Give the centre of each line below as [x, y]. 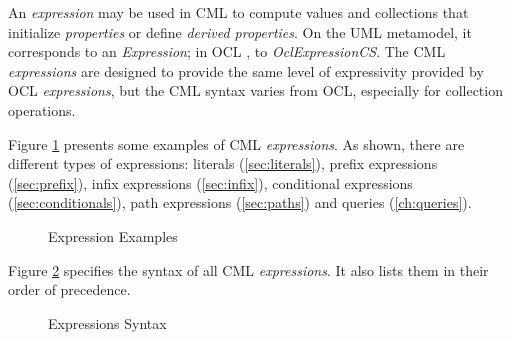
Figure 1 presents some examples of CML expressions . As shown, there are [236, 143]
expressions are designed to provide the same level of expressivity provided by [246, 70]
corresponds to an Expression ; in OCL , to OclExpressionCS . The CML [227, 51]
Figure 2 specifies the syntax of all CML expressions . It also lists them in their [248, 269]
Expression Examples [113, 235]
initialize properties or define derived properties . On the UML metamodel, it [240, 31]
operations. [42, 109]
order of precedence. [69, 289]
